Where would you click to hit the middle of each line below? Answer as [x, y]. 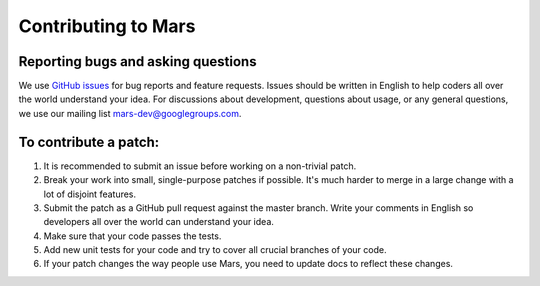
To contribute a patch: [89, 141]
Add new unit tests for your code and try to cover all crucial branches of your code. [215, 250]
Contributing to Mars [107, 26]
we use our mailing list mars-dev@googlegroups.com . [130, 113]
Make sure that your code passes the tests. [132, 236]
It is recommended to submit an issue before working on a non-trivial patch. [200, 166]
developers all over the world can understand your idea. [159, 222]
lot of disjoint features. [90, 194]
